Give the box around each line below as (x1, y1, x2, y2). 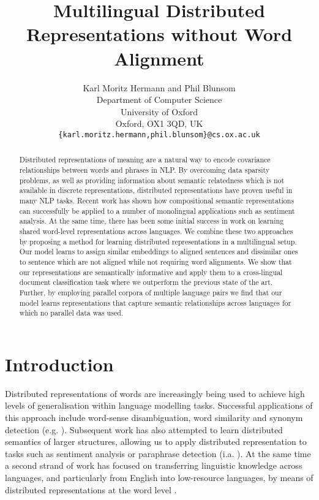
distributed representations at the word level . (5, 483, 177, 496)
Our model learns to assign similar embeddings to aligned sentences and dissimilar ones (19, 246, 298, 257)
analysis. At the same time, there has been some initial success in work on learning (19, 216, 284, 226)
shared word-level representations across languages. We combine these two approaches (19, 225, 293, 236)
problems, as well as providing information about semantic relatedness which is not (19, 175, 285, 185)
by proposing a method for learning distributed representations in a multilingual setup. (19, 236, 297, 246)
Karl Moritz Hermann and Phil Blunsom (83, 81, 236, 94)
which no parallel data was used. (19, 308, 124, 318)
